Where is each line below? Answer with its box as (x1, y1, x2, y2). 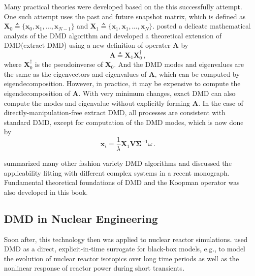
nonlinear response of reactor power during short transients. (4, 263, 185, 273)
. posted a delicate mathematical (152, 21, 251, 31)
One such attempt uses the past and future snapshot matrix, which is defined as (4, 11, 246, 21)
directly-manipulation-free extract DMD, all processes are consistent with (4, 107, 225, 118)
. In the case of (198, 97, 244, 108)
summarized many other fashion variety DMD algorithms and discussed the (4, 158, 232, 168)
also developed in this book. (4, 186, 88, 197)
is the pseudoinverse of (35, 59, 103, 69)
